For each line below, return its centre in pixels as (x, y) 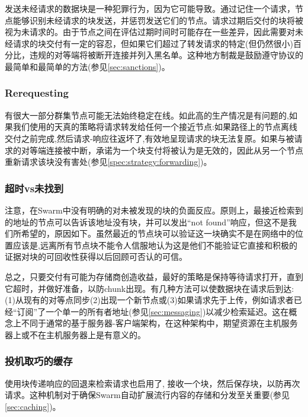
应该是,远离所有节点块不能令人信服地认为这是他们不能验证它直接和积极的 (155, 245)
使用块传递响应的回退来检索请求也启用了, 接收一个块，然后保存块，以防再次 (153, 383)
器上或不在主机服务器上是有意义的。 (75, 334)
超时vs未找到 (34, 188)
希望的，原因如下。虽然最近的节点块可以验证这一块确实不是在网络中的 (158, 233)
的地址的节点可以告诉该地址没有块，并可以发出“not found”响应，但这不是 (147, 222)
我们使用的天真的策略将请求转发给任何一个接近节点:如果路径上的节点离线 (155, 127)
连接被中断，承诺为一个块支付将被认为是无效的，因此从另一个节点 (174, 150)
